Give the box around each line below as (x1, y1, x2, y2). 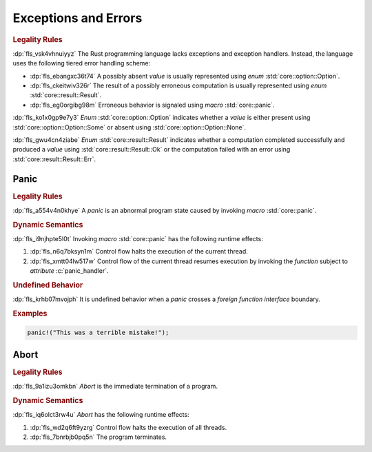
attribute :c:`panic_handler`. (30, 267, 109, 275)
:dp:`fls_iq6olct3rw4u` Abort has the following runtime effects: (12, 411, 189, 419)
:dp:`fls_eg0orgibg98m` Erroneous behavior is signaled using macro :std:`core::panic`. (30, 101, 275, 109)
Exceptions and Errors (12, 10, 143, 25)
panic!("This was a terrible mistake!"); (27, 329, 169, 337)
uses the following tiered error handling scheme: (12, 59, 151, 68)
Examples (12, 309, 48, 318)
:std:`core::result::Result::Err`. (12, 155, 96, 163)
